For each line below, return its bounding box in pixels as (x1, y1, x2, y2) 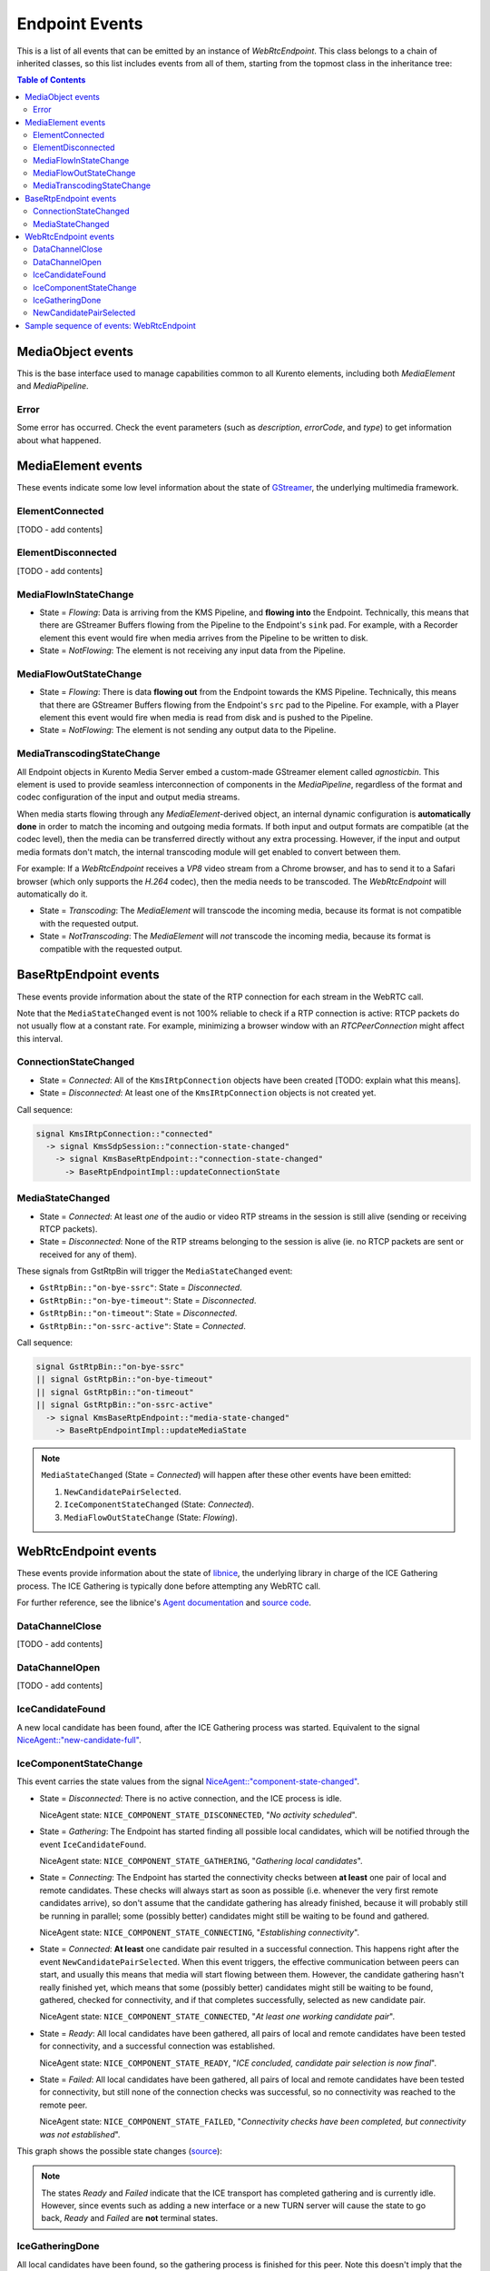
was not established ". (39, 2128, 121, 2139)
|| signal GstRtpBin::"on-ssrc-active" (35, 1400, 213, 1410)
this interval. (16, 1033, 64, 1044)
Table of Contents (16, 74, 86, 85)
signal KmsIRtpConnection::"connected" (35, 1128, 213, 1139)
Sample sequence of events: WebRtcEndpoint (24, 320, 197, 331)
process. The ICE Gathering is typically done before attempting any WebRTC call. (16, 1581, 321, 1592)
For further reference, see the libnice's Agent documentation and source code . (16, 1597, 312, 1608)
